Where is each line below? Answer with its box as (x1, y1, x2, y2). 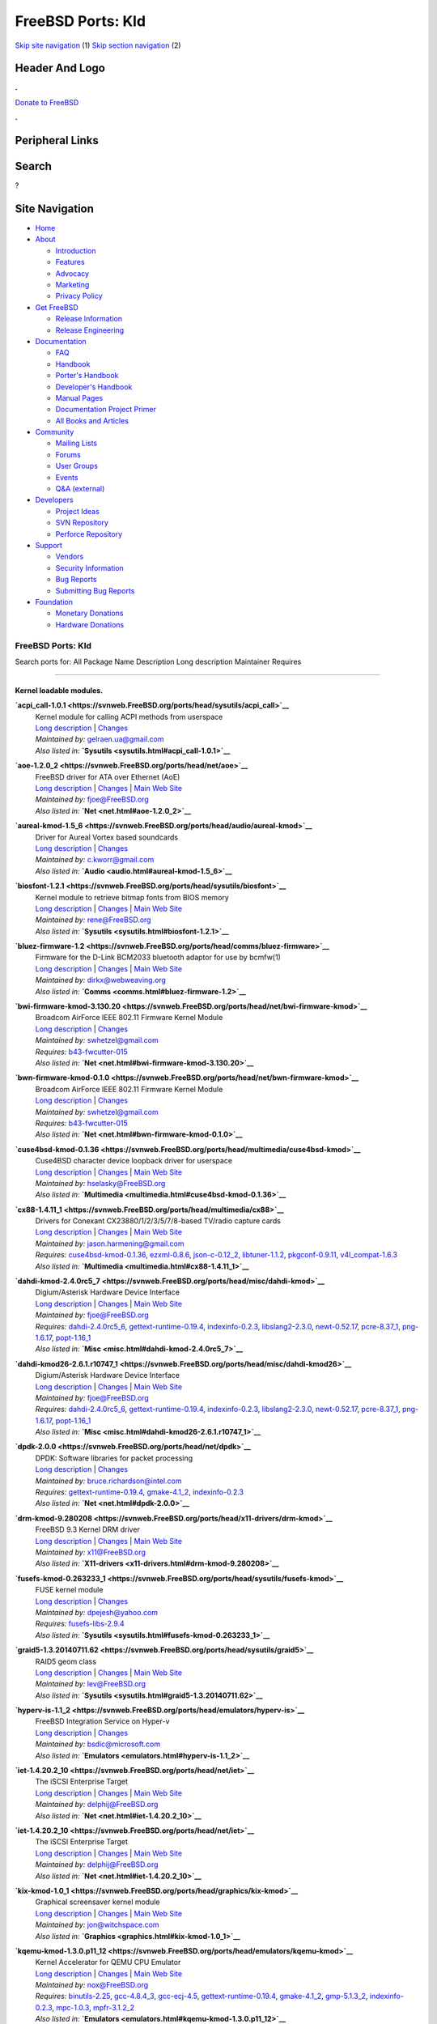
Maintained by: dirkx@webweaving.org (35, 976, 166, 985)
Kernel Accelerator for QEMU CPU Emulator (35, 1958, 181, 1967)
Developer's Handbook (55, 381, 133, 392)
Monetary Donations (55, 608, 124, 619)
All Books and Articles (55, 415, 129, 425)
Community (35, 427, 74, 437)
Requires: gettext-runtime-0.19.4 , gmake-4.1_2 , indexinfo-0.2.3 (35, 1487, 244, 1497)
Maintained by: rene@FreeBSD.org (35, 915, 151, 925)
